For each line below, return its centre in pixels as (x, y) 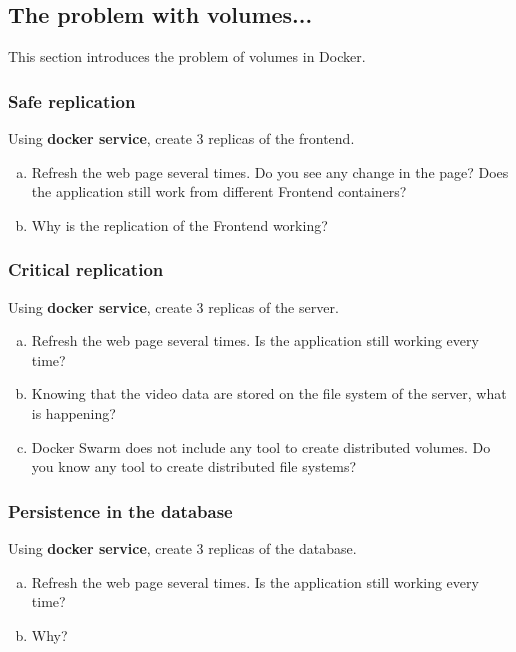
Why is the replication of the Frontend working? (179, 224)
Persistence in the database (120, 510)
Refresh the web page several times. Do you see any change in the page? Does (270, 171)
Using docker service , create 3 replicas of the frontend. (181, 138)
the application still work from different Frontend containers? (219, 191)
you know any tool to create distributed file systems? (194, 466)
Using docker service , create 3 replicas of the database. (182, 547)
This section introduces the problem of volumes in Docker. (187, 56)
